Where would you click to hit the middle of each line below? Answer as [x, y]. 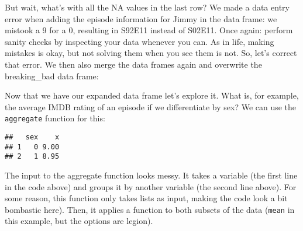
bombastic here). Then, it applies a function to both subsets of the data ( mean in [150, 209]
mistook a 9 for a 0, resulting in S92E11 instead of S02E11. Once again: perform [149, 30]
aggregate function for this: [55, 118]
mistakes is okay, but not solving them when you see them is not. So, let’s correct [151, 53]
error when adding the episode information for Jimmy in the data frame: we [141, 18]
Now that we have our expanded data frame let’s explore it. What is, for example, [152, 95]
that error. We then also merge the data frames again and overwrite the [133, 64]
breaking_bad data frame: [52, 76]
